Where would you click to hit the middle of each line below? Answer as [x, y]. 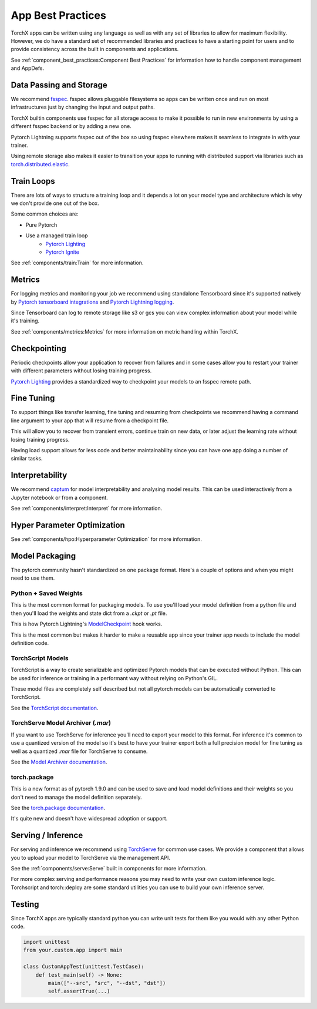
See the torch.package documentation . [58, 808]
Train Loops [33, 181]
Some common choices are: [45, 214]
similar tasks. [27, 459]
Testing [25, 904]
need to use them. [33, 578]
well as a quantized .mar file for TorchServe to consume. [79, 751]
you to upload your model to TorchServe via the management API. [90, 857]
